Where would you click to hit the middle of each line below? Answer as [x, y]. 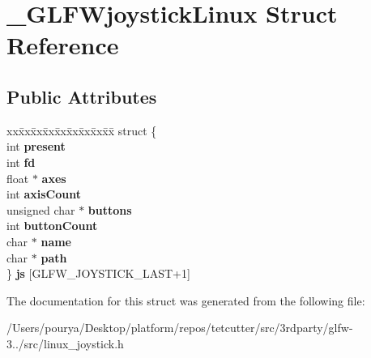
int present [36, 146]
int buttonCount [52, 226]
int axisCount [44, 194]
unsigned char [41, 209]
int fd [21, 162]
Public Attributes [82, 96]
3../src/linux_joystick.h [65, 343]
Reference [63, 45]
